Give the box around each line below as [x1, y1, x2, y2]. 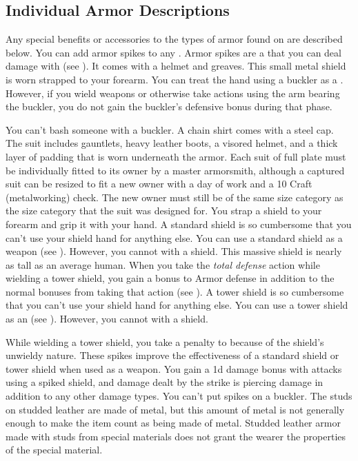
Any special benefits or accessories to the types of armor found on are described [6, 32, 343, 46]
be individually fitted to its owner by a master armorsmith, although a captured [6, 163, 345, 177]
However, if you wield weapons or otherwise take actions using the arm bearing [6, 85, 340, 100]
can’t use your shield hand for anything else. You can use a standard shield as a [6, 230, 343, 245]
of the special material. [6, 442, 103, 457]
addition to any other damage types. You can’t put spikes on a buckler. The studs [6, 389, 352, 403]
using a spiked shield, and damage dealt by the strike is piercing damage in [6, 375, 324, 389]
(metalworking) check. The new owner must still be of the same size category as [6, 189, 344, 204]
